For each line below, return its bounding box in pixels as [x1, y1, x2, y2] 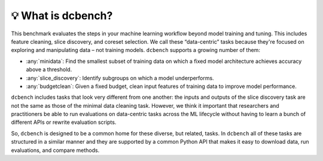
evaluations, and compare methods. [11, 147, 100, 154]
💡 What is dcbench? [11, 9, 113, 22]
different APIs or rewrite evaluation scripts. [11, 119, 117, 126]
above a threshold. [26, 66, 72, 73]
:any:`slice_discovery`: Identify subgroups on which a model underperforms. [26, 74, 215, 81]
